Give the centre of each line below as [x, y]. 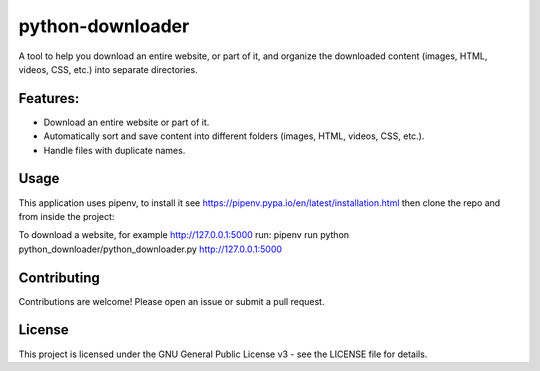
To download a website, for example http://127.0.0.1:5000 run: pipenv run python [184, 235]
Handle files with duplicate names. [114, 150]
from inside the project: [66, 216]
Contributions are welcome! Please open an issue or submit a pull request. [171, 301]
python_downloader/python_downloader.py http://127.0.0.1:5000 [150, 249]
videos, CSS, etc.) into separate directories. [108, 69]
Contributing [59, 277]
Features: [49, 98]
